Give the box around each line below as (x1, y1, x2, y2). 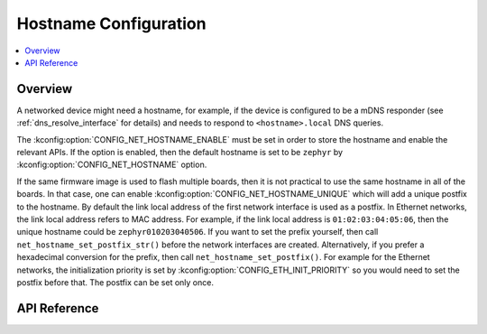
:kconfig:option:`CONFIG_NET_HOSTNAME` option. (16, 159, 207, 171)
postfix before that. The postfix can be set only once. (16, 276, 214, 288)
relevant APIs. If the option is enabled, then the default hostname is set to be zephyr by (16, 147, 343, 158)
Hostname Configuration (16, 14, 207, 33)
